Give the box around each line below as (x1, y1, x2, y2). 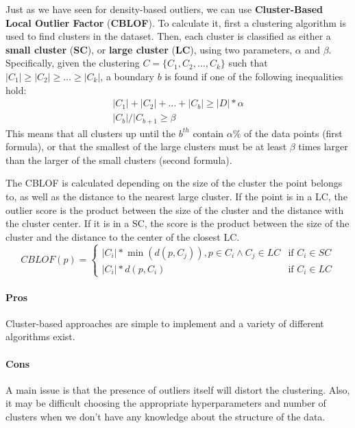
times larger (298, 139, 348, 154)
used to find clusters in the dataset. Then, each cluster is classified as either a (5, 29, 331, 43)
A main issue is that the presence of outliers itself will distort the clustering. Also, (5, 382, 350, 396)
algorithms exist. (5, 329, 75, 344)
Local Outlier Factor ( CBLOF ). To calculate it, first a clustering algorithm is (5, 15, 346, 29)
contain (193, 126, 224, 140)
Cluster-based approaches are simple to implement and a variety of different (5, 316, 324, 330)
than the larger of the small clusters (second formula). (5, 152, 232, 167)
